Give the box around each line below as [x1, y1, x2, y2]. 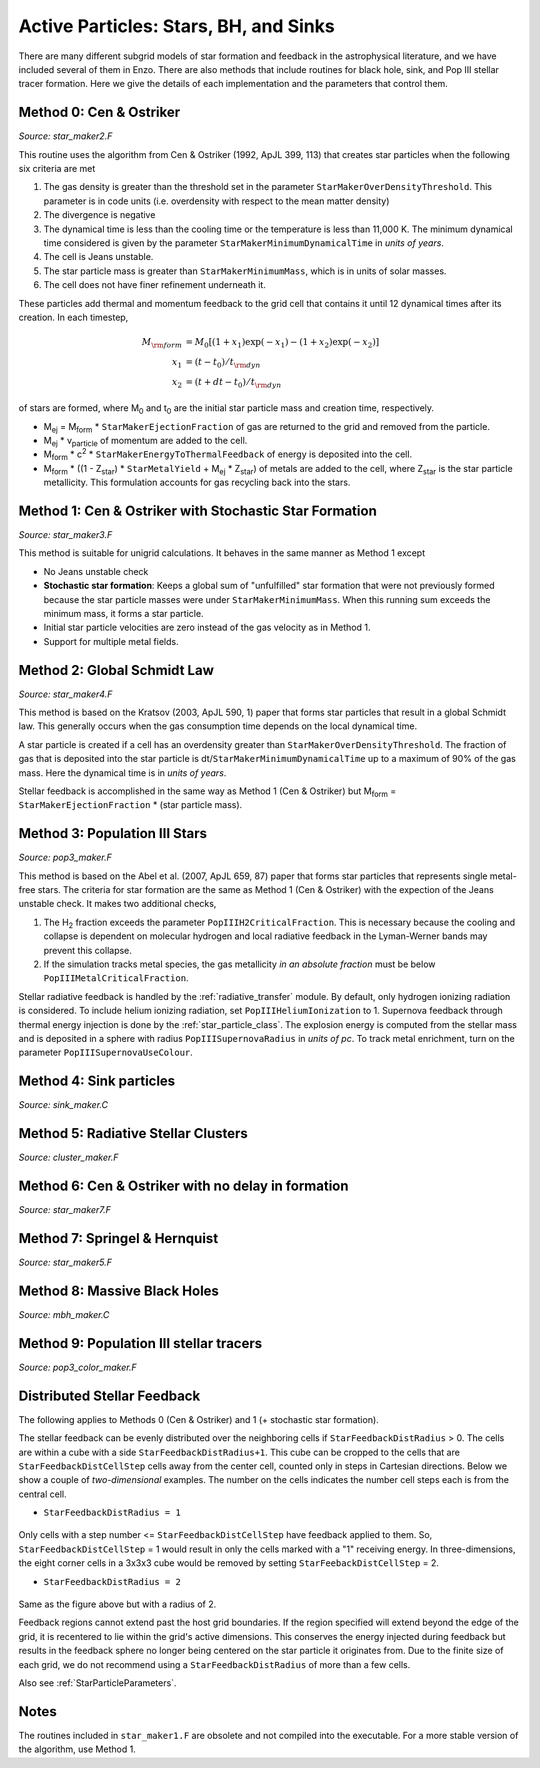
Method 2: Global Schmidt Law [18, 661, 214, 679]
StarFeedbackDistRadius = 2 [43, 1576, 182, 1587]
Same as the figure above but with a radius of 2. [18, 1598, 217, 1610]
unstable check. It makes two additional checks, [18, 898, 217, 910]
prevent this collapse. [43, 944, 132, 956]
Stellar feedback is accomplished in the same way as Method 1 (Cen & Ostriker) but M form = [18, 785, 397, 799]
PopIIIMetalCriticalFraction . [43, 972, 189, 984]
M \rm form [141, 336, 183, 350]
